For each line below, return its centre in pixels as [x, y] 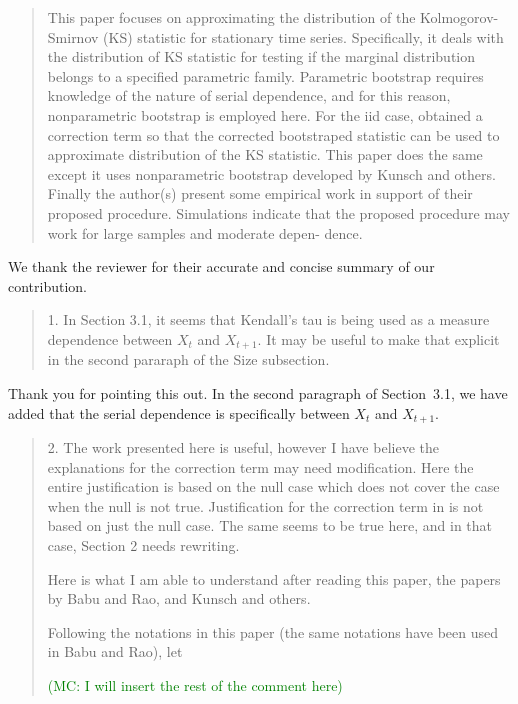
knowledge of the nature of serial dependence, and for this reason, [249, 95]
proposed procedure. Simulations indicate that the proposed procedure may [278, 212]
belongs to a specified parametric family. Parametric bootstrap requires [265, 75]
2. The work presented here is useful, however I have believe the [243, 447]
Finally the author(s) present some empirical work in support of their [260, 193]
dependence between [110, 338]
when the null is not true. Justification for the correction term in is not [265, 505]
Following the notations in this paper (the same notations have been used [272, 631]
